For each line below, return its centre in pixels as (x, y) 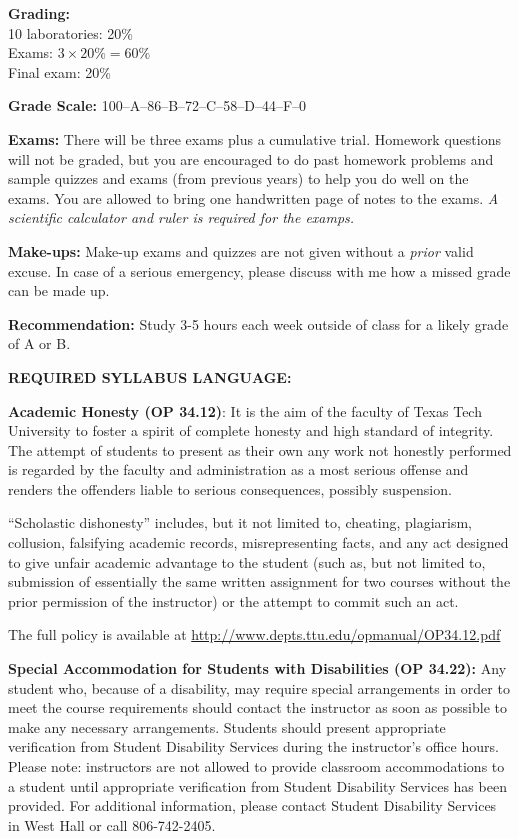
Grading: (39, 13)
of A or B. (39, 343)
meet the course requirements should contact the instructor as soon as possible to (257, 707)
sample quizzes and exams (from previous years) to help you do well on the (238, 178)
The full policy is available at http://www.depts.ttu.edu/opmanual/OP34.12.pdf (254, 634)
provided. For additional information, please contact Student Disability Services (252, 805)
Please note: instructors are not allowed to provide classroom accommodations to (256, 766)
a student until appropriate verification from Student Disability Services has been (257, 785)
